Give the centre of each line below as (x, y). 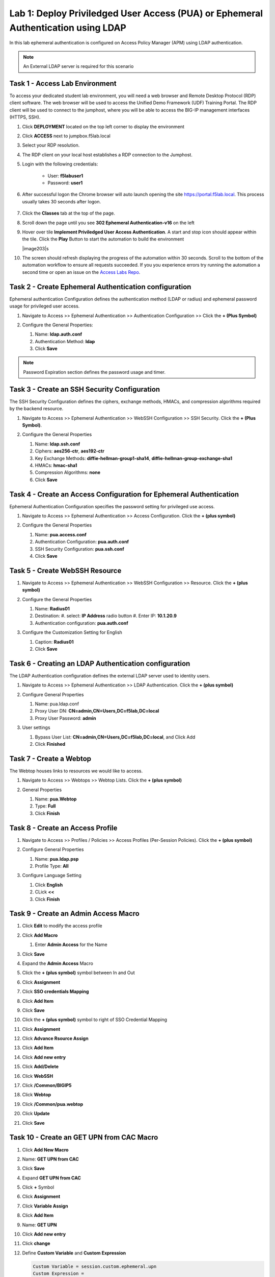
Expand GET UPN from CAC (52, 1178)
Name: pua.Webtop (56, 799)
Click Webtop (37, 1095)
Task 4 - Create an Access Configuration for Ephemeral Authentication (124, 494)
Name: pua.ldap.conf (57, 704)
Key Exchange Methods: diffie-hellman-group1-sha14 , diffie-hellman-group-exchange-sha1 (134, 458)
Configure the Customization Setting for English (72, 632)
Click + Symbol (38, 1187)
